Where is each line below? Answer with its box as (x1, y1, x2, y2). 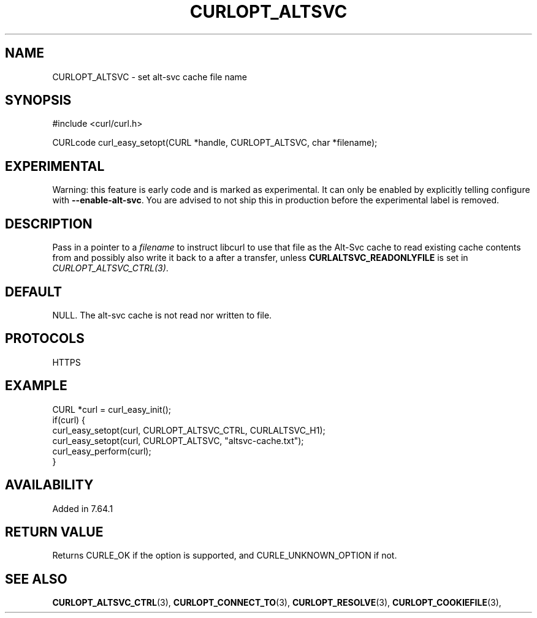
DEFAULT (5, 284, 62, 300)
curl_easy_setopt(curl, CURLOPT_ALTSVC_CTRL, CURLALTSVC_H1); (52, 424, 326, 435)
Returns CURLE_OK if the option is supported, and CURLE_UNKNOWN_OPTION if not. (52, 550, 397, 561)
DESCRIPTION (5, 216, 93, 232)
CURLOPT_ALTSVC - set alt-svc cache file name (52, 71, 248, 82)
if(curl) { (52, 414, 86, 425)
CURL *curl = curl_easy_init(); (52, 404, 171, 415)
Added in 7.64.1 (52, 503, 113, 514)
